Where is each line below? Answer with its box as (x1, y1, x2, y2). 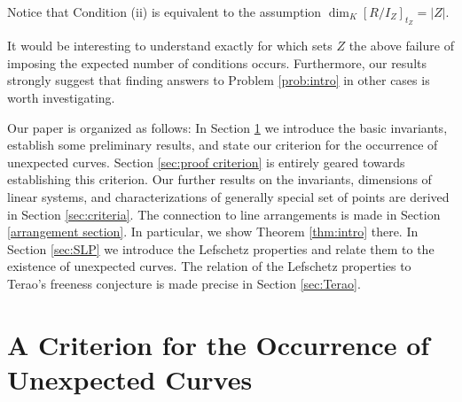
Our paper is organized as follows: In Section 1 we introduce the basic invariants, (7, 118, 448, 136)
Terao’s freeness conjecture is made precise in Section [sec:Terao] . (7, 274, 361, 292)
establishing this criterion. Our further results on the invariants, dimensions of (7, 170, 432, 189)
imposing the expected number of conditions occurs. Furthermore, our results (7, 53, 427, 72)
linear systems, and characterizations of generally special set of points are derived (7, 187, 450, 205)
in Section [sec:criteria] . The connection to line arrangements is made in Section (7, 205, 441, 223)
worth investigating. (7, 88, 115, 106)
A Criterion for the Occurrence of (7, 326, 430, 362)
